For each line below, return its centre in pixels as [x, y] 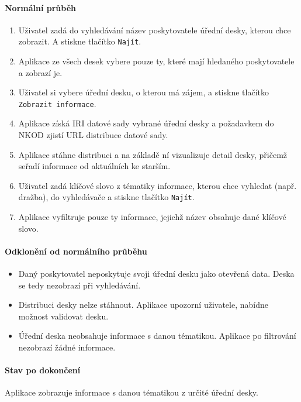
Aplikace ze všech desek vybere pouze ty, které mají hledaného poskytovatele [156, 61]
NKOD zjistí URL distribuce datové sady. [93, 135]
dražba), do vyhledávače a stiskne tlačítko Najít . [106, 197]
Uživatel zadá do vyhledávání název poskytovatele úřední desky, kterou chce [155, 30]
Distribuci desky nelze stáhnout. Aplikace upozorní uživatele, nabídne [143, 305]
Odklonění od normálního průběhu [76, 251]
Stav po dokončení [43, 370]
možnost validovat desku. [63, 316]
